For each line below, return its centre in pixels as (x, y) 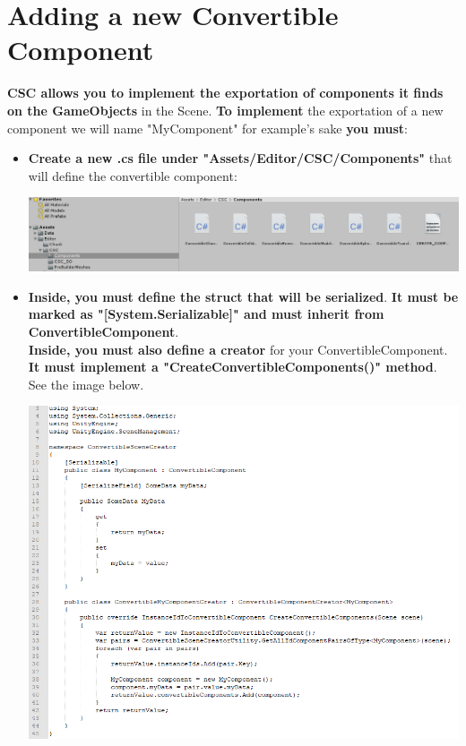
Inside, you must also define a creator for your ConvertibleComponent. (238, 349)
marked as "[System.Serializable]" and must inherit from (206, 314)
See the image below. (86, 384)
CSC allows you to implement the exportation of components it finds (225, 93)
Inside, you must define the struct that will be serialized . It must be (243, 296)
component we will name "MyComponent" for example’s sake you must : (207, 128)
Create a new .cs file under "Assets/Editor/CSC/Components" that (240, 158)
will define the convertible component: (133, 175)
